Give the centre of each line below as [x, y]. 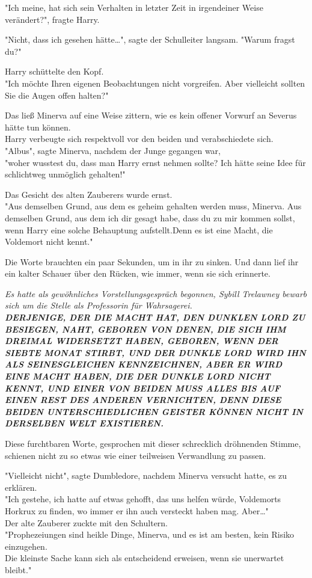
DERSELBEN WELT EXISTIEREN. [84, 423]
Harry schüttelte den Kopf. [54, 71]
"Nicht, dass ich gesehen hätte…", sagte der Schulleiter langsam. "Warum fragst [150, 39]
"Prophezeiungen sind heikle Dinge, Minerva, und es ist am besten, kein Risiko [150, 534]
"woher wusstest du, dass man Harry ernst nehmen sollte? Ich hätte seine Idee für [155, 162]
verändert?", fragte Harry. [52, 19]
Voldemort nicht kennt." [49, 241]
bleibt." [18, 569]
